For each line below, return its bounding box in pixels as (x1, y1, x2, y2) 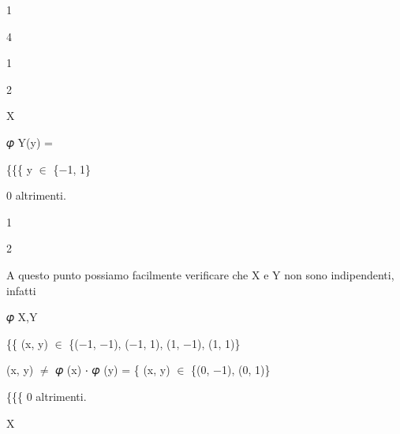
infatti (6, 282, 36, 298)
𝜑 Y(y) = (6, 133, 53, 150)
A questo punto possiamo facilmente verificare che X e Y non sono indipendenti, (6, 266, 394, 282)
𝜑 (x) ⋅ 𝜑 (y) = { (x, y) (55, 361, 170, 378)
